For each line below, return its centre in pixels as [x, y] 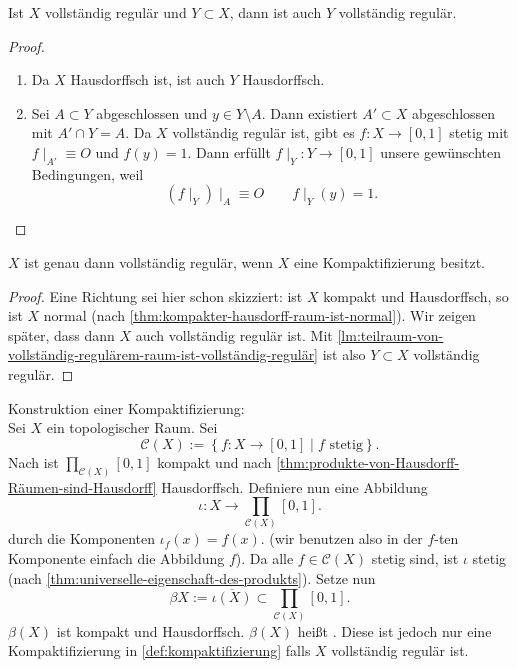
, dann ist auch [275, 12]
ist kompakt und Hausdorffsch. [150, 630]
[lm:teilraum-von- [390, 334]
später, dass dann [61, 334]
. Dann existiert [309, 112]
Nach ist [33, 461]
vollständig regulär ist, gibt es [263, 132]
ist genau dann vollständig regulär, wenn [149, 261]
